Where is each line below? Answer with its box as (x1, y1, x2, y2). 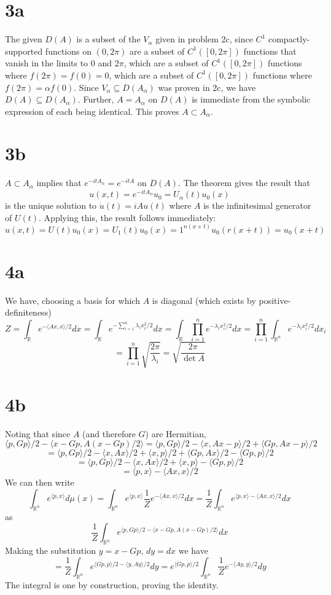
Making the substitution (5, 544, 96, 557)
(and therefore (82, 427, 136, 440)
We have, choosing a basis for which (5, 294, 140, 306)
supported (5, 44, 43, 57)
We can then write (5, 476, 74, 489)
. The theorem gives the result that (178, 176, 310, 189)
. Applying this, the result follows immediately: (39, 211, 216, 224)
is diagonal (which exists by (152, 294, 256, 306)
